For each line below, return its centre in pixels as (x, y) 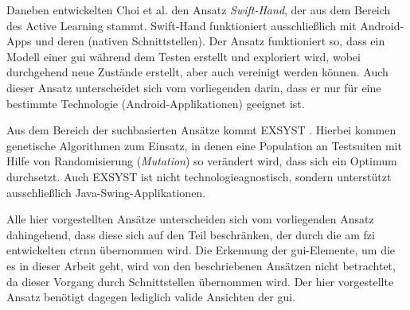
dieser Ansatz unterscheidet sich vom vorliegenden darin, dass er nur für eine (194, 87)
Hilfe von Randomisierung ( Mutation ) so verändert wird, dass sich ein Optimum (202, 161)
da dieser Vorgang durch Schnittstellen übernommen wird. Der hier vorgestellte (200, 281)
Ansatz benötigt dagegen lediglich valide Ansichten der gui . (151, 297)
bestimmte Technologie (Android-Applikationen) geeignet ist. (156, 103)
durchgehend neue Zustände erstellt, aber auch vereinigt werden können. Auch (197, 72)
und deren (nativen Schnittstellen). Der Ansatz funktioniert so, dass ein (210, 41)
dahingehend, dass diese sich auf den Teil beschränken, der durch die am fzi (191, 234)
